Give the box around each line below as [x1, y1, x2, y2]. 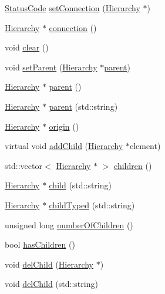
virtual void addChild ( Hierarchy [5, 140, 123, 152]
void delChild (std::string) [5, 278, 98, 290]
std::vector [5, 159, 42, 171]
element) [129, 140, 161, 152]
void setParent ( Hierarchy [5, 60, 97, 73]
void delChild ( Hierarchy [5, 258, 94, 270]
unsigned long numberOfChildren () [5, 218, 133, 231]
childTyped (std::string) [49, 198, 135, 211]
